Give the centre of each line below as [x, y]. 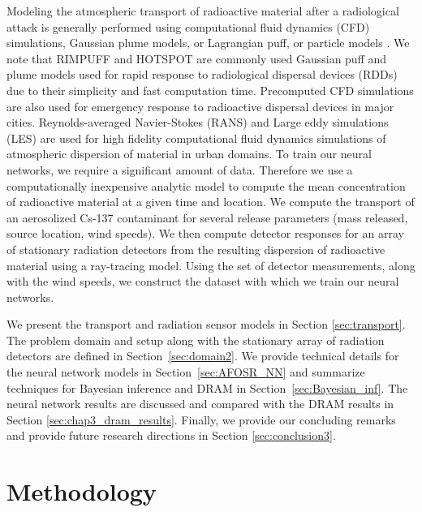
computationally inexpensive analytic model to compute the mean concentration [206, 185]
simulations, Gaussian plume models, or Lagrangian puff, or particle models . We [208, 43]
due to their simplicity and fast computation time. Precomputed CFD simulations [210, 90]
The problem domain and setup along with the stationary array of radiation [196, 340]
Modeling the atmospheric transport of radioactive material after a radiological [203, 11]
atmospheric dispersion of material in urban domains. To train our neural [189, 154]
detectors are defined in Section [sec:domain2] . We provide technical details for [203, 356]
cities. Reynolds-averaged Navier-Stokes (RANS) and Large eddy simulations [198, 122]
